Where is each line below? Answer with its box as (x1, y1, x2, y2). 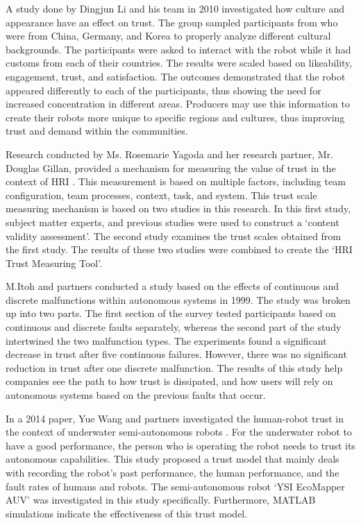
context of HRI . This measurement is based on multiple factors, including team (6, 174, 346, 189)
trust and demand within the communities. (6, 123, 188, 138)
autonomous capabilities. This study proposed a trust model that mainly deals (6, 452, 339, 466)
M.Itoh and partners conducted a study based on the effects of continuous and (6, 279, 339, 293)
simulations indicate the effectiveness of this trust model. (6, 506, 248, 520)
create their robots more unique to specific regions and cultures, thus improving (6, 110, 345, 124)
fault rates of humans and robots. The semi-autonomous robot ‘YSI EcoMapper (6, 479, 345, 493)
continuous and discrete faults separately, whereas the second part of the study (6, 320, 342, 334)
